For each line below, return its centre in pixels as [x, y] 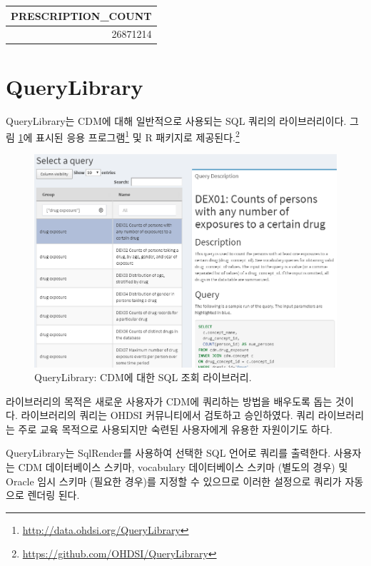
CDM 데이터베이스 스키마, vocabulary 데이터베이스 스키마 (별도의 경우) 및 [183, 467]
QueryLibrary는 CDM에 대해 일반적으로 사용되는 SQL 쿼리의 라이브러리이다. [176, 120]
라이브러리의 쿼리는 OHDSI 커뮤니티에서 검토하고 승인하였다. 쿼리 [168, 415]
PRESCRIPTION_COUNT [81, 15]
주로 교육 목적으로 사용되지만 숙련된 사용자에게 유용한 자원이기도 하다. [176, 429]
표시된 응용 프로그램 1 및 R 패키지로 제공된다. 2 [138, 136]
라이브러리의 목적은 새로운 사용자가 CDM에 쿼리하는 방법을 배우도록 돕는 [169, 401]
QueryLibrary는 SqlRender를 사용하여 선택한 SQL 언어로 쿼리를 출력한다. [168, 453]
